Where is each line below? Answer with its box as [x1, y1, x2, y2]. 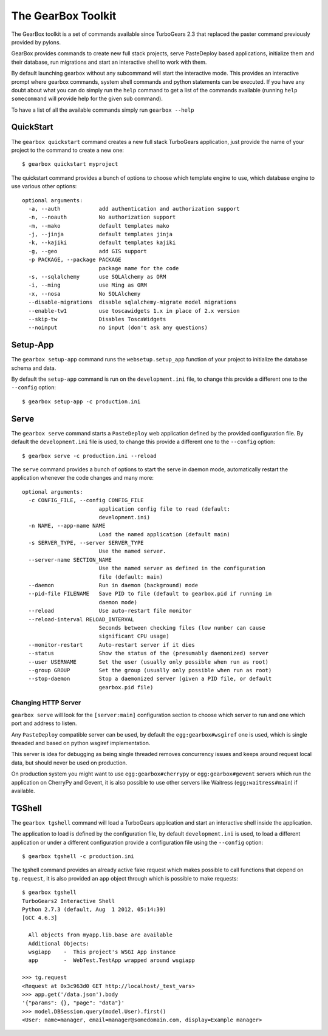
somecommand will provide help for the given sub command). [11, 95, 163, 103]
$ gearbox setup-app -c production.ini [22, 398, 141, 405]
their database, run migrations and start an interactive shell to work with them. [11, 58, 207, 66]
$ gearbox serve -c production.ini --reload [22, 452, 157, 459]
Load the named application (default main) [98, 531, 230, 537]
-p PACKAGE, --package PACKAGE [28, 256, 121, 264]
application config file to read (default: [98, 505, 230, 513]
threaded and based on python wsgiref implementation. [11, 740, 151, 747]
